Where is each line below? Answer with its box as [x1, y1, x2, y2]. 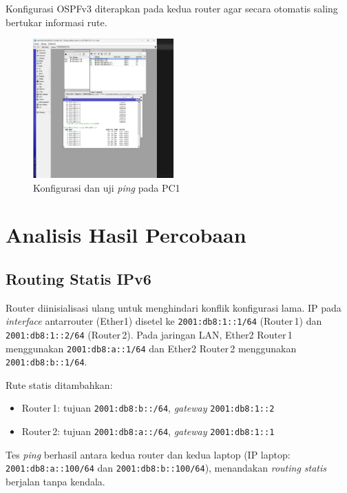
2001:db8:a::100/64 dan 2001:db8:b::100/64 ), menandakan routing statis [6, 461, 327, 475]
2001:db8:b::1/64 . [6, 354, 87, 369]
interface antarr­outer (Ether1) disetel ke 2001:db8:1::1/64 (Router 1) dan [6, 314, 322, 328]
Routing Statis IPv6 [6, 268, 151, 289]
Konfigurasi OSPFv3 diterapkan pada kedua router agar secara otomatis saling [6, 1, 338, 15]
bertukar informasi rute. [6, 14, 107, 29]
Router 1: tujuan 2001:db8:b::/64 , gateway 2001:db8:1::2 [21, 401, 275, 415]
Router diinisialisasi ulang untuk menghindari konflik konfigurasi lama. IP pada [6, 300, 341, 314]
